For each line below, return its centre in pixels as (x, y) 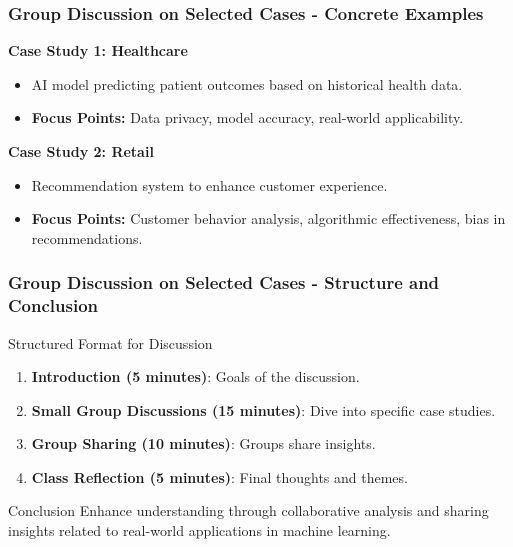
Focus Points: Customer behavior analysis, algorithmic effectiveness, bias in (268, 218)
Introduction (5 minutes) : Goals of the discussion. (195, 376)
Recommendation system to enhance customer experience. (209, 184)
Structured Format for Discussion (110, 342)
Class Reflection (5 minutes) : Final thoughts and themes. (219, 476)
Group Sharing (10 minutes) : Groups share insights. (203, 443)
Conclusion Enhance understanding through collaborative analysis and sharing (248, 510)
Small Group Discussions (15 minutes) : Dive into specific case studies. (263, 409)
